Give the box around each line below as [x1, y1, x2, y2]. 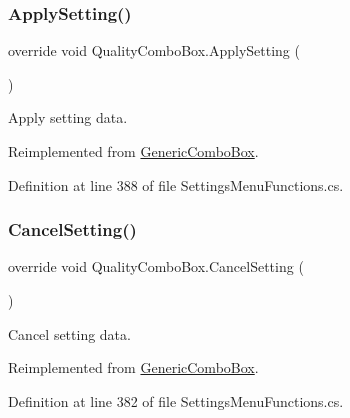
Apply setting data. [8, 107, 128, 128]
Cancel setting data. [8, 323, 131, 344]
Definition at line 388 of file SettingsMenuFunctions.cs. [8, 174, 344, 195]
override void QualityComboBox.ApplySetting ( [8, 40, 300, 61]
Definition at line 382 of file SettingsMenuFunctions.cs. [8, 390, 344, 411]
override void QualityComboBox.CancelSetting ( [8, 256, 304, 277]
